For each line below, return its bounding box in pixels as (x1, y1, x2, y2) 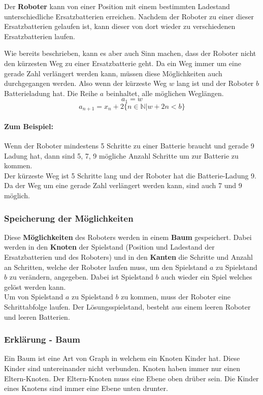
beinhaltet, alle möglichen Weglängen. (106, 87, 224, 98)
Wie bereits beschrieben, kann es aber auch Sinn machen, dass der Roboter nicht (4, 48, 256, 58)
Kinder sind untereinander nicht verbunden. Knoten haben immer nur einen (4, 362, 241, 373)
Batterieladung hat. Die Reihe (4, 87, 98, 98)
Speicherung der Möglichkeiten (4, 211, 134, 224)
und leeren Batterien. (4, 311, 70, 322)
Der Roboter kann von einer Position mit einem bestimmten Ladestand (4, 1, 230, 11)
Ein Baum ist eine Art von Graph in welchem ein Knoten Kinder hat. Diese (4, 353, 240, 363)
